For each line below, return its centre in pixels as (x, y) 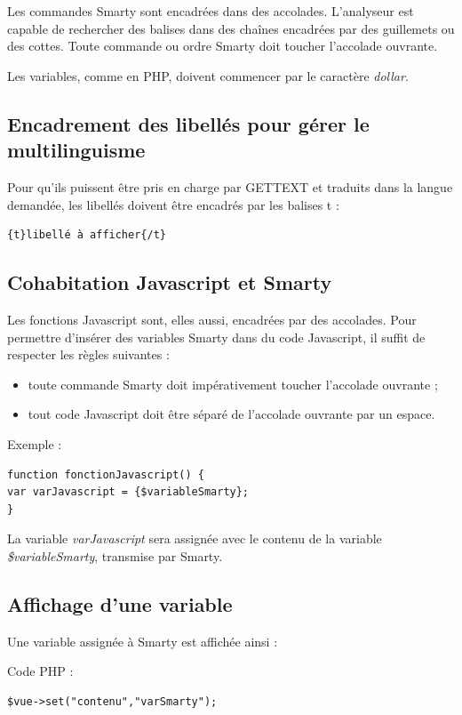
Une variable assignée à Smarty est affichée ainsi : (143, 641)
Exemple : (35, 443)
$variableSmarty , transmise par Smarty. (115, 555)
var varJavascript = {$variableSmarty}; (128, 492)
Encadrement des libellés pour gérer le (188, 123)
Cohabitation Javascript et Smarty (170, 282)
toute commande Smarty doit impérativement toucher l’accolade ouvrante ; (233, 384)
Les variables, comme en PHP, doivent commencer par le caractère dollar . (208, 75)
